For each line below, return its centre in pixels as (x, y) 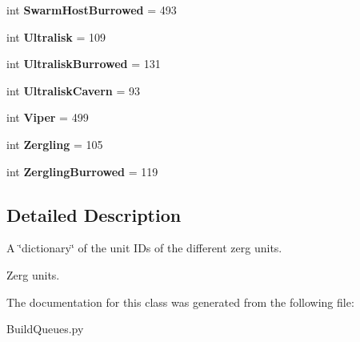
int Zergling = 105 (55, 144)
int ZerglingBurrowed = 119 (82, 171)
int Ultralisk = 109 (56, 36)
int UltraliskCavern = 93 (74, 90)
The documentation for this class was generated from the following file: (180, 302)
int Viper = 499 (48, 117)
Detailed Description (94, 214)
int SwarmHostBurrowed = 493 (92, 10)
